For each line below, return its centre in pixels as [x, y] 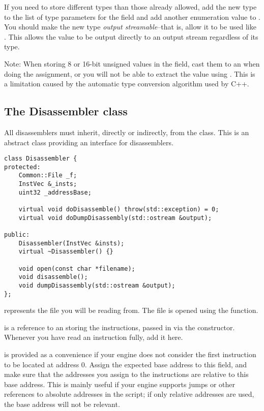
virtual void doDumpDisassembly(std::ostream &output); [115, 218]
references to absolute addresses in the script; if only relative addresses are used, [129, 394]
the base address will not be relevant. [62, 404]
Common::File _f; [48, 176]
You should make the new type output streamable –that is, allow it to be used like [130, 27]
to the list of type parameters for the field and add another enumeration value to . [132, 17]
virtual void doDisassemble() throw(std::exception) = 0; [119, 210]
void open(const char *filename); [77, 268]
